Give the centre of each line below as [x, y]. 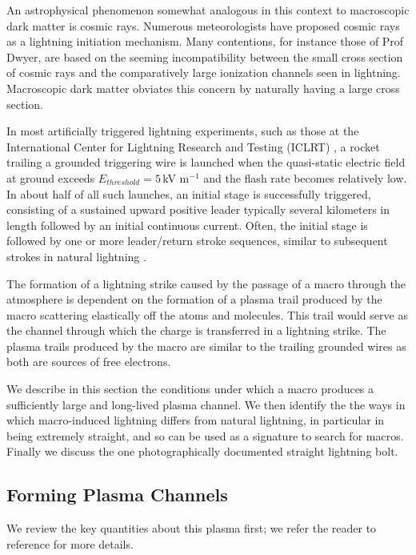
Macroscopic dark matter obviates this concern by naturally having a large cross [203, 88]
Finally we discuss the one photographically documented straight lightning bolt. [202, 451]
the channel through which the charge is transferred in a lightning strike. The [196, 330]
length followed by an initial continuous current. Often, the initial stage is [187, 225]
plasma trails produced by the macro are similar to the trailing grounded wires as [206, 346]
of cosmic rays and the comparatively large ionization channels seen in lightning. [204, 72]
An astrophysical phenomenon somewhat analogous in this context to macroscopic [208, 10]
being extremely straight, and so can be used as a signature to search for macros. [205, 435]
